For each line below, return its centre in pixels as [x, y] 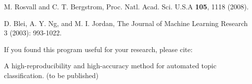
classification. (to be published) [51, 75]
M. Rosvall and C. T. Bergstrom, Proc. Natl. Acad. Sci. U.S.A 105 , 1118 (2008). [126, 6]
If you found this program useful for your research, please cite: [98, 49]
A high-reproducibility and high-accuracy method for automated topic [110, 66]
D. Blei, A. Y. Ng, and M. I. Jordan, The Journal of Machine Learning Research [126, 23]
